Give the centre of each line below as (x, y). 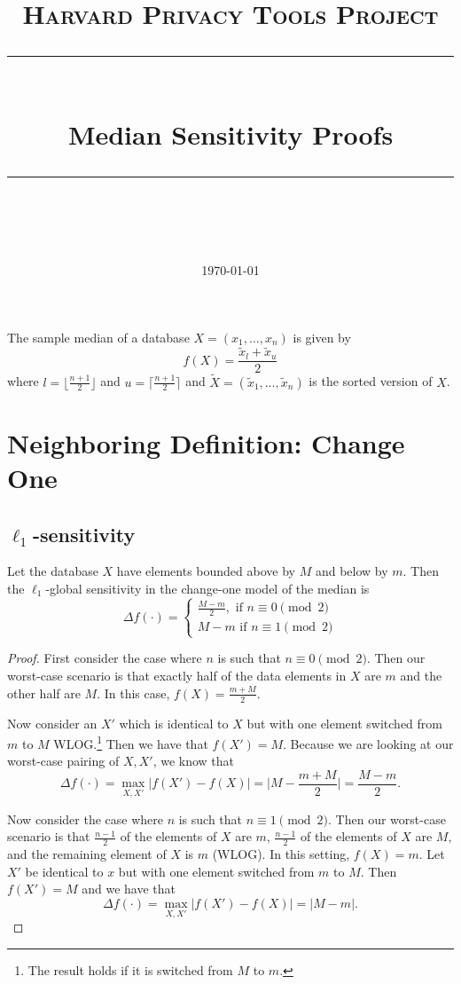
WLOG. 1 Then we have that (131, 742)
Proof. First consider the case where (105, 658)
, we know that (194, 761)
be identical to (64, 871)
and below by (352, 571)
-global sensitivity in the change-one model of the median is (207, 588)
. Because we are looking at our (368, 743)
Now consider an (52, 723)
